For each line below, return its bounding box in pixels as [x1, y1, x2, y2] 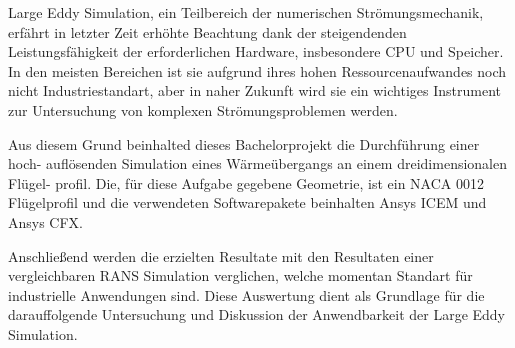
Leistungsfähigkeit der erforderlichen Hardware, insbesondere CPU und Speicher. [8, 41, 504, 62]
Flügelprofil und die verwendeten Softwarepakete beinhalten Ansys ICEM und [8, 192, 487, 213]
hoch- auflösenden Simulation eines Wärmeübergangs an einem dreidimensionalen [8, 153, 507, 174]
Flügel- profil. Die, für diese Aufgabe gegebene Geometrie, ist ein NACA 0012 [8, 172, 484, 193]
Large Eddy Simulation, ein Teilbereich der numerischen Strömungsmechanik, [8, 2, 484, 22]
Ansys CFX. [8, 211, 84, 232]
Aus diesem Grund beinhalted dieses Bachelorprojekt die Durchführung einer [8, 133, 480, 154]
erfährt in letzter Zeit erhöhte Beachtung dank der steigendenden [8, 21, 407, 42]
